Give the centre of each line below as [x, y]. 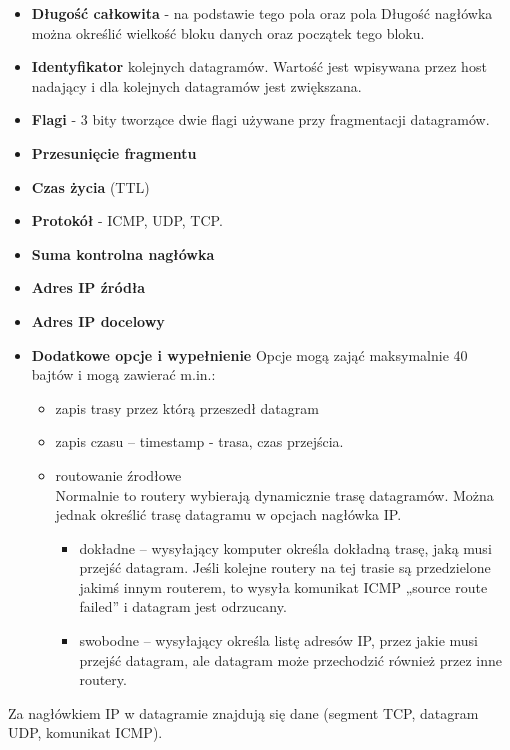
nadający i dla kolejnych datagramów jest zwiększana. [196, 85]
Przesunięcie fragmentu [114, 152]
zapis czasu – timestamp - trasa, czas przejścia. [199, 441]
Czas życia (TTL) [90, 186]
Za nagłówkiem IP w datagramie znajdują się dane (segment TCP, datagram [243, 712]
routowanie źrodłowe [118, 474]
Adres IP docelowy [98, 320]
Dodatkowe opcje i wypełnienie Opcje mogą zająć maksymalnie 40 [249, 354]
